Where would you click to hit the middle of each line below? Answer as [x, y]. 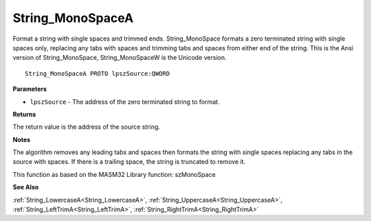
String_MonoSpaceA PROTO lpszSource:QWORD [98, 73]
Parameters [30, 89]
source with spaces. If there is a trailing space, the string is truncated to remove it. [129, 162]
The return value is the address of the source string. [87, 127]
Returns [24, 114]
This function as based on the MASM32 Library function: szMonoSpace [114, 174]
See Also [26, 187]
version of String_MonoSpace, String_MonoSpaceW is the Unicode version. [120, 58]
